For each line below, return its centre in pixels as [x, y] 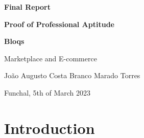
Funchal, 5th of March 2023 [47, 92]
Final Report [27, 7]
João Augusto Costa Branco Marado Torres [72, 75]
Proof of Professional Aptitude [59, 24]
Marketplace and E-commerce [51, 58]
